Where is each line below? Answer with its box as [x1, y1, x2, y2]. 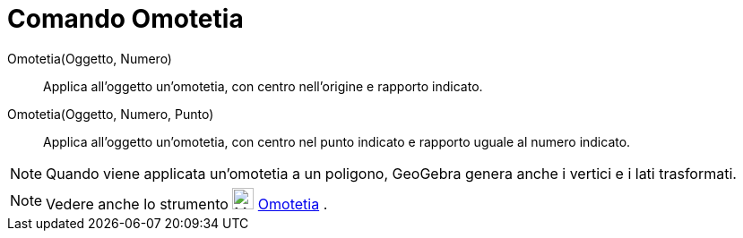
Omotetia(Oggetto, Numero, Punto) [7, 106, 214, 122]
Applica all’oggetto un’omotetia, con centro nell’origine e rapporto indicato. [43, 78, 483, 94]
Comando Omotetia [7, 4, 244, 34]
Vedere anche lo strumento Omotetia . [46, 194, 328, 213]
